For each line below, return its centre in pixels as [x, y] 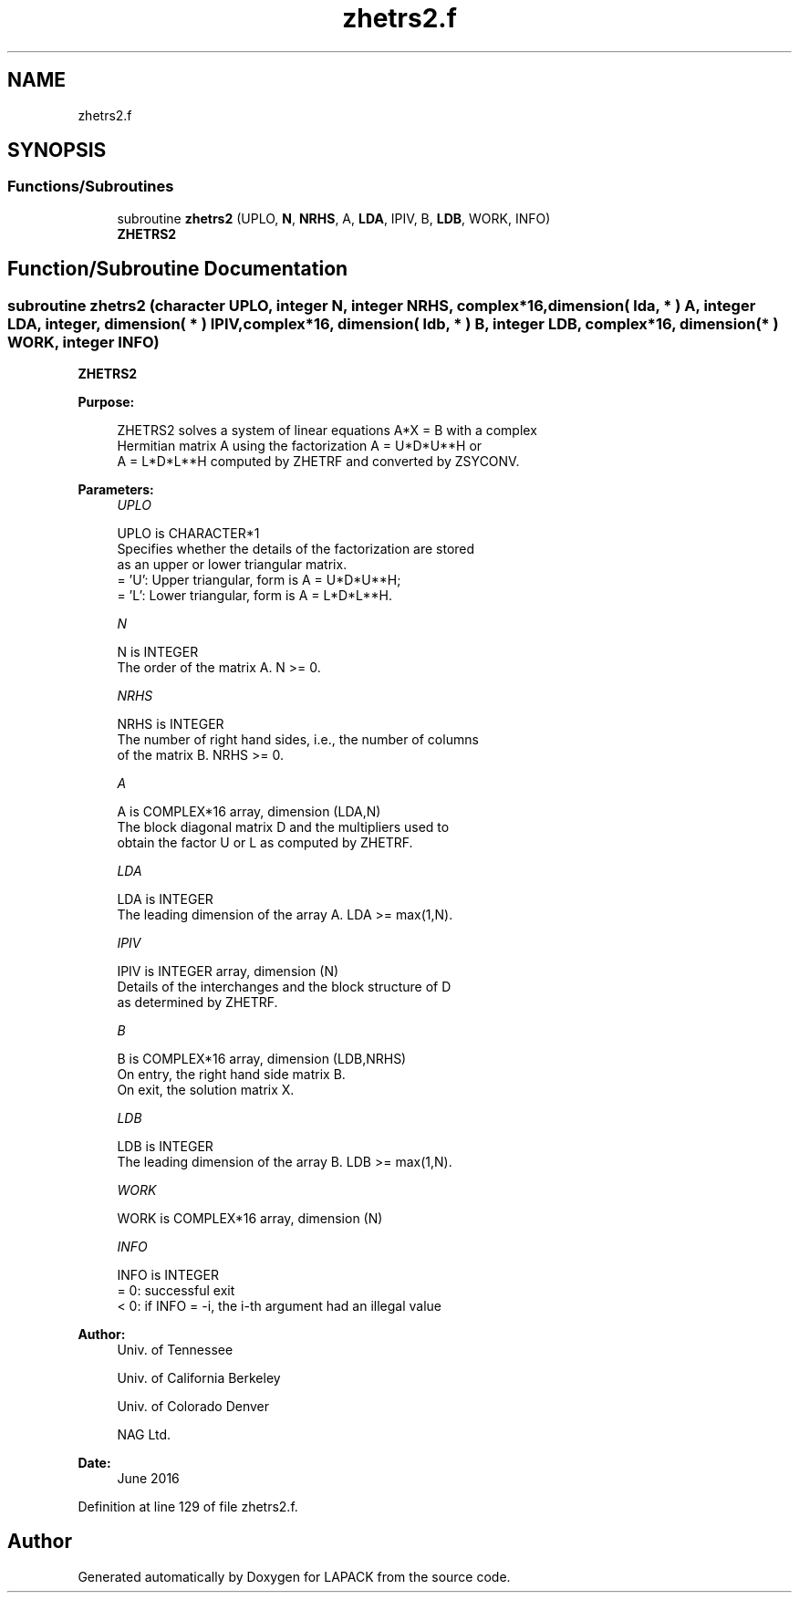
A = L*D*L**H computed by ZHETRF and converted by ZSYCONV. [318, 462]
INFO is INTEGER [168, 1275]
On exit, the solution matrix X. [206, 1090]
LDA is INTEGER [165, 899]
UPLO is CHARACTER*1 [188, 534]
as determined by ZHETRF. [197, 1003]
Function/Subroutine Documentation [178, 269]
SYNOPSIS [57, 151]
